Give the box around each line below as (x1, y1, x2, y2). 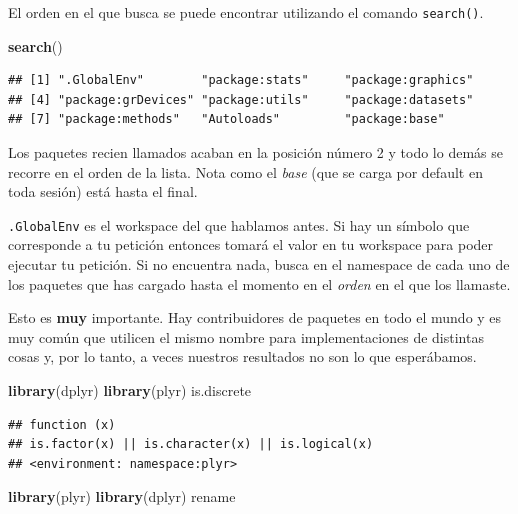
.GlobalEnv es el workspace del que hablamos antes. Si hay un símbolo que (8, 214, 470, 235)
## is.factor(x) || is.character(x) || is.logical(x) (8, 437, 374, 452)
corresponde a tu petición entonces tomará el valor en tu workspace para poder (8, 234, 494, 255)
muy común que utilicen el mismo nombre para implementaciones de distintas (8, 326, 484, 347)
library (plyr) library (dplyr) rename (8, 486, 236, 507)
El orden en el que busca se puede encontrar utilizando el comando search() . (8, 2, 484, 22)
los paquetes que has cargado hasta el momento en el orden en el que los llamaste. (8, 273, 511, 294)
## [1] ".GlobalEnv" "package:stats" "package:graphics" (8, 73, 474, 88)
